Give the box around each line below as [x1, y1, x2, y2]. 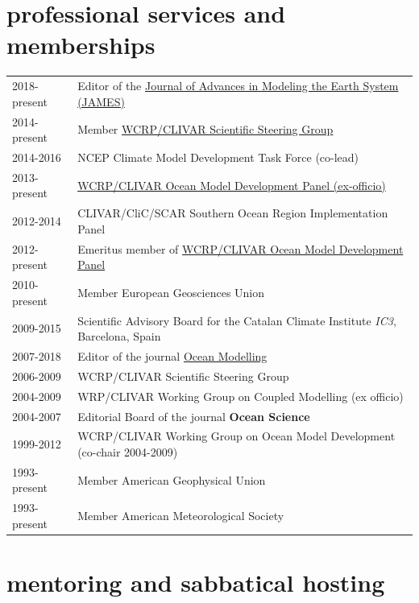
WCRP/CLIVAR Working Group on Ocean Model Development [77, 427, 396, 444]
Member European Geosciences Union [77, 283, 265, 300]
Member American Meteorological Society [77, 507, 284, 524]
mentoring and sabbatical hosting [6, 566, 385, 599]
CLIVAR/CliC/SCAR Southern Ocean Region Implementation [77, 204, 388, 221]
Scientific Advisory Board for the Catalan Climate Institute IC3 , [77, 312, 396, 328]
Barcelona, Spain [77, 328, 161, 345]
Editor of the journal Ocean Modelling [77, 347, 268, 364]
